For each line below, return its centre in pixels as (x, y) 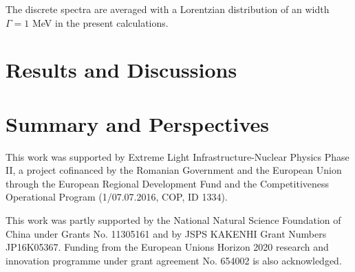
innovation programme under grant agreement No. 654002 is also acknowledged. (174, 260)
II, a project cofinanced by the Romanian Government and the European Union (174, 170)
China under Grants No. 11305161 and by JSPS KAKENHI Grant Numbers (166, 233)
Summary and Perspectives (137, 123)
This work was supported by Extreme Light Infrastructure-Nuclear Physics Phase (177, 156)
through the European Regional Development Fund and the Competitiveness (168, 183)
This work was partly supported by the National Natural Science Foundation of (173, 220)
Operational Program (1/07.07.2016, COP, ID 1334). (117, 197)
